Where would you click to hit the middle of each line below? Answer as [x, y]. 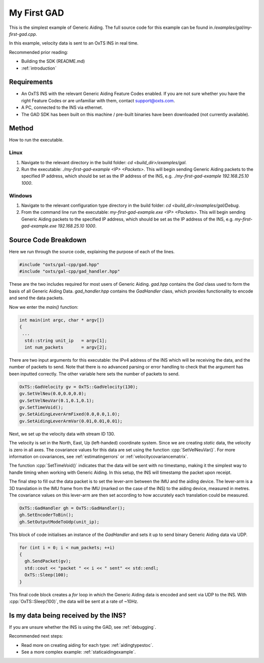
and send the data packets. [36, 298]
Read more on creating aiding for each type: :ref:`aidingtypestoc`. [87, 645]
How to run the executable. [36, 140]
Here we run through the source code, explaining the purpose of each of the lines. [92, 252]
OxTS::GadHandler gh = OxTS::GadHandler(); [72, 508]
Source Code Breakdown [48, 240]
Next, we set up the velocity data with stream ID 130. [62, 434]
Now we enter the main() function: [44, 307]
